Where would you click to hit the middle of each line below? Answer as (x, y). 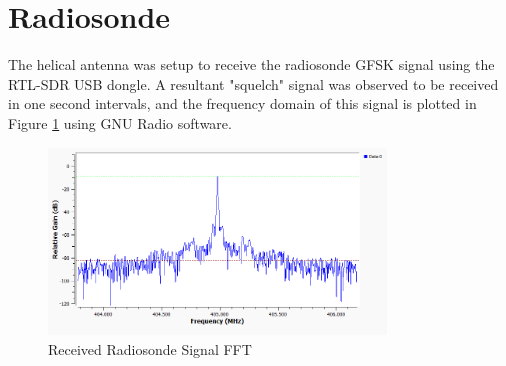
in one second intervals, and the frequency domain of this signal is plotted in (242, 103)
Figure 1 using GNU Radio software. (120, 122)
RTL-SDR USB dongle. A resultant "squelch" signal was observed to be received (253, 83)
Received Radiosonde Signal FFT (150, 348)
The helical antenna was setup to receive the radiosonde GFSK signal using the (251, 64)
